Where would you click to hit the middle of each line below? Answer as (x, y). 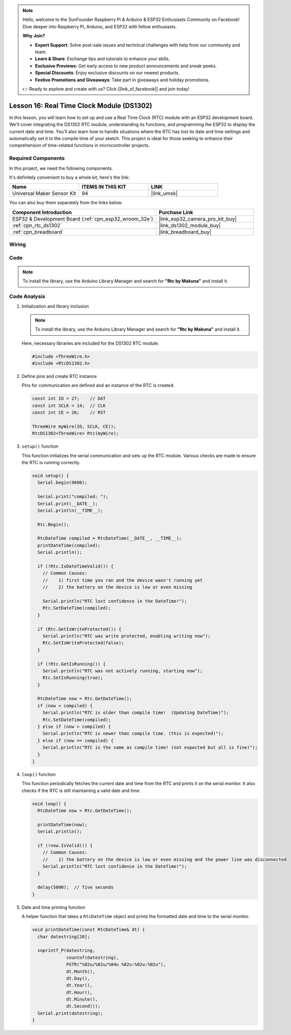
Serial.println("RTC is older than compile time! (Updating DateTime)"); (136, 713)
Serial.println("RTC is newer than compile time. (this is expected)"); (133, 734)
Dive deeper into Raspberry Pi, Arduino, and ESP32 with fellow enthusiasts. (100, 26)
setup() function (40, 446)
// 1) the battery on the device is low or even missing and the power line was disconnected (165, 859)
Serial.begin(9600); (62, 483)
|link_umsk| (164, 193)
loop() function (39, 774)
